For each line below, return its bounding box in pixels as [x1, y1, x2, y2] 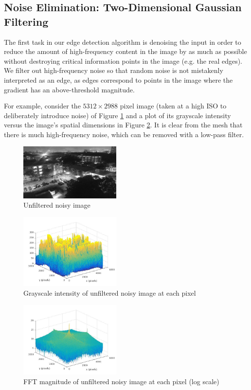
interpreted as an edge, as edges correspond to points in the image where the [4, 74, 233, 85]
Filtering [4, 14, 49, 29]
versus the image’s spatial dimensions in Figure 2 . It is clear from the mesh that [4, 120, 243, 130]
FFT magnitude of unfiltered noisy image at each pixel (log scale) [23, 376, 219, 386]
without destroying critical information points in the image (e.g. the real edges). [4, 55, 243, 66]
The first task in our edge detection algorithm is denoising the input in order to [4, 36, 241, 47]
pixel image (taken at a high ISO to [120, 101, 227, 111]
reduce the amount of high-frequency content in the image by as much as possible [4, 46, 247, 56]
